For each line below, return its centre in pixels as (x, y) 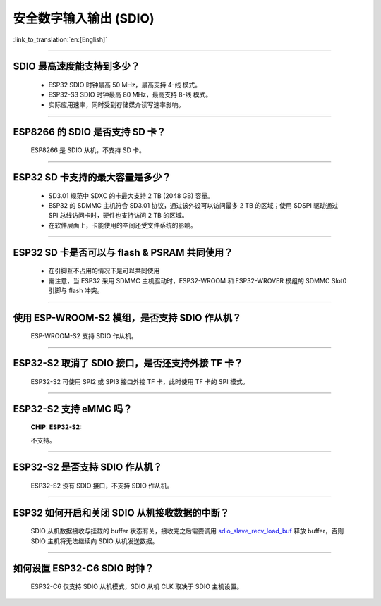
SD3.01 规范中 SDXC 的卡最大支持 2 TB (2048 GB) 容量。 (131, 196)
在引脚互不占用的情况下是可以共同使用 (104, 271)
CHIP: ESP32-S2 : (56, 427)
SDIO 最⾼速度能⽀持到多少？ (77, 67)
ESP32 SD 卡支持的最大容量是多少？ (92, 177)
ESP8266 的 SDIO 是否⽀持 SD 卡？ (90, 131)
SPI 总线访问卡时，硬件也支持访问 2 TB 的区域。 (118, 216)
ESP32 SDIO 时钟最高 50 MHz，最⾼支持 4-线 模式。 (125, 85)
